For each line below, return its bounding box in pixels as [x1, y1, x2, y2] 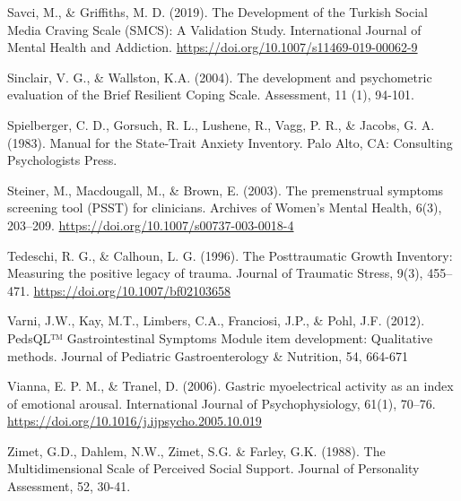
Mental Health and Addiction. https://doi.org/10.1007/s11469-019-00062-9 [7, 38, 418, 56]
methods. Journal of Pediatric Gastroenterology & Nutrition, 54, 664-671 [7, 346, 408, 365]
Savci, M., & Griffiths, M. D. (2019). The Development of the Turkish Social [7, 3, 428, 21]
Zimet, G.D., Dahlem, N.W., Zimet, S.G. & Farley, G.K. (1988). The [7, 441, 386, 460]
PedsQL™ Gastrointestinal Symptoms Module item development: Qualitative [7, 328, 433, 347]
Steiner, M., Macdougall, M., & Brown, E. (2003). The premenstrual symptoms [7, 180, 444, 199]
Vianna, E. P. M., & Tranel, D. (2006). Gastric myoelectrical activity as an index [7, 376, 454, 395]
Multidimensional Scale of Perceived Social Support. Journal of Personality [7, 459, 420, 478]
